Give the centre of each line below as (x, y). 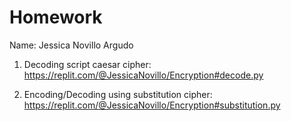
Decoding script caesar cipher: (87, 64)
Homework (56, 17)
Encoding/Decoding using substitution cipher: (118, 94)
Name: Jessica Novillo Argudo (71, 45)
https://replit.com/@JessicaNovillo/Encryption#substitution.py (152, 105)
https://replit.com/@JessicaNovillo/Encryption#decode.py (143, 75)
